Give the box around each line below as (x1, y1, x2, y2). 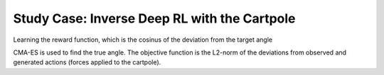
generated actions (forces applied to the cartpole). (13, 58, 161, 67)
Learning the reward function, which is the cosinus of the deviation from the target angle (13, 35, 273, 44)
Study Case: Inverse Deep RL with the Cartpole (13, 11, 296, 26)
